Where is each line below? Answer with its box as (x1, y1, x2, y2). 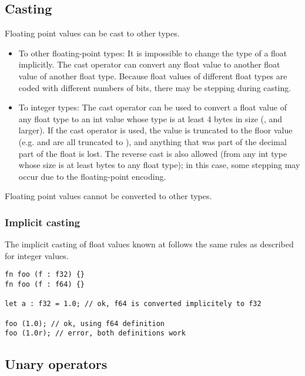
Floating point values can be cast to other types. (5, 27, 180, 39)
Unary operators (5, 355, 108, 373)
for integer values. (5, 249, 69, 261)
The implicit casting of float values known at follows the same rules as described (5, 238, 294, 250)
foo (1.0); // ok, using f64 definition (5, 319, 165, 328)
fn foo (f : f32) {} (5, 270, 85, 279)
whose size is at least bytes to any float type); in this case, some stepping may (18, 159, 300, 171)
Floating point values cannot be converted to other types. (5, 190, 212, 202)
